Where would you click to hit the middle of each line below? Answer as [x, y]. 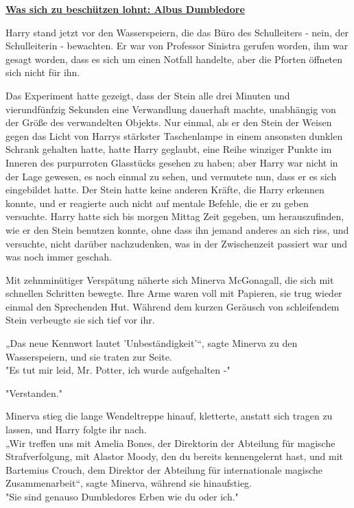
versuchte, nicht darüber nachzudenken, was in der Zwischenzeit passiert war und [176, 243]
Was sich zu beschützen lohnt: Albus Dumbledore [125, 9]
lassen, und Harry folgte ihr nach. [76, 430]
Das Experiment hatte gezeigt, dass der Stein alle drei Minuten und [148, 95]
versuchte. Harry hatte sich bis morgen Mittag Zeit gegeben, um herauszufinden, [175, 216]
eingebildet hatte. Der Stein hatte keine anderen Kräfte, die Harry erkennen [165, 190]
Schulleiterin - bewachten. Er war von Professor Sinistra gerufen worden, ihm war [177, 46]
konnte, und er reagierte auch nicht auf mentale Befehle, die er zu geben [157, 203]
